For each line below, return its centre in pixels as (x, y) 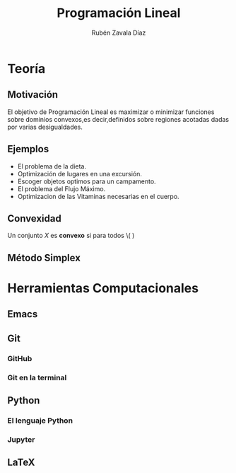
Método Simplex (44, 257)
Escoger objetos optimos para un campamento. (87, 181)
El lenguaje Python (40, 421)
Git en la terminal (37, 377)
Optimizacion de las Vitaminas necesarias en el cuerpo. (98, 196)
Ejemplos (28, 149)
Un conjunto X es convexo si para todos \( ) (71, 236)
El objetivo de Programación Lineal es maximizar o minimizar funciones (111, 112)
